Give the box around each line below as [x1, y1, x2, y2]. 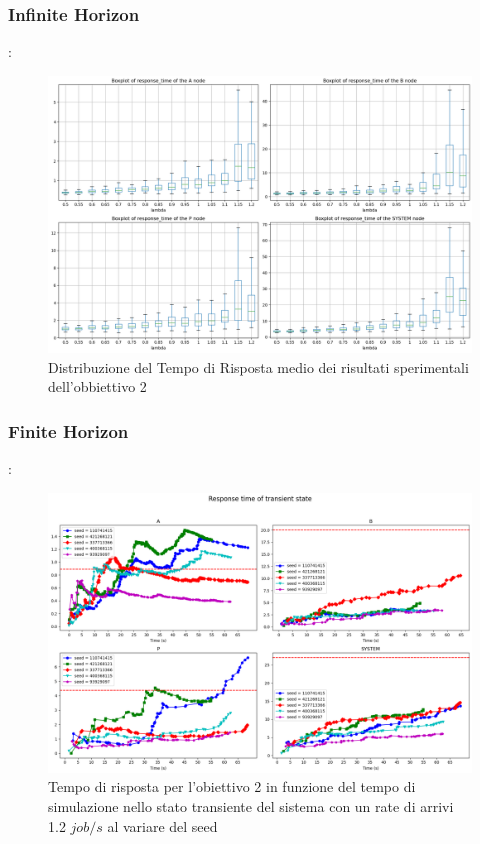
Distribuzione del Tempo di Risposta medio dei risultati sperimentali [48, 356, 469, 377]
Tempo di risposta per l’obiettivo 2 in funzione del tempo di [48, 776, 416, 797]
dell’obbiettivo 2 [48, 376, 147, 397]
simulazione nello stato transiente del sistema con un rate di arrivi [48, 795, 454, 816]
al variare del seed [107, 815, 218, 836]
